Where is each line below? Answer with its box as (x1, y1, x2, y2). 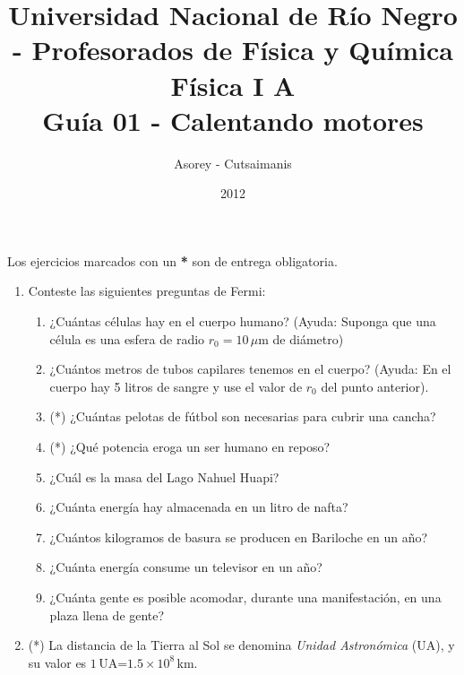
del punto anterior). (321, 376, 429, 395)
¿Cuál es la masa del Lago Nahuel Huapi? (49, 467, 279, 486)
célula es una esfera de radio (49, 329, 205, 348)
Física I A (170, 66, 296, 103)
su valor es (28, 653, 87, 671)
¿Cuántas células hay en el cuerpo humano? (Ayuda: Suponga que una (49, 312, 436, 331)
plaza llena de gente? (49, 605, 165, 624)
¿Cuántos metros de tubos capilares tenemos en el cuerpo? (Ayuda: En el (49, 359, 451, 378)
